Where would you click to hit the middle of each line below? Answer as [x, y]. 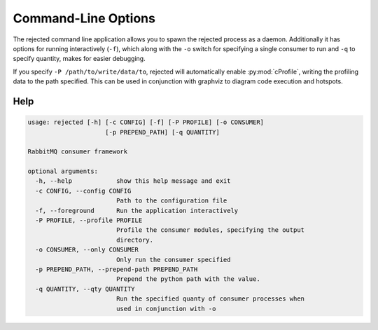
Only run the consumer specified [173, 260]
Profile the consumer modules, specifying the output [210, 230]
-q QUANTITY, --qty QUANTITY [85, 289]
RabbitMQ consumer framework [78, 152]
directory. [135, 240]
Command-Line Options [84, 18]
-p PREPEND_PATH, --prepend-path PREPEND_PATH [117, 269]
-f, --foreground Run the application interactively [137, 211]
